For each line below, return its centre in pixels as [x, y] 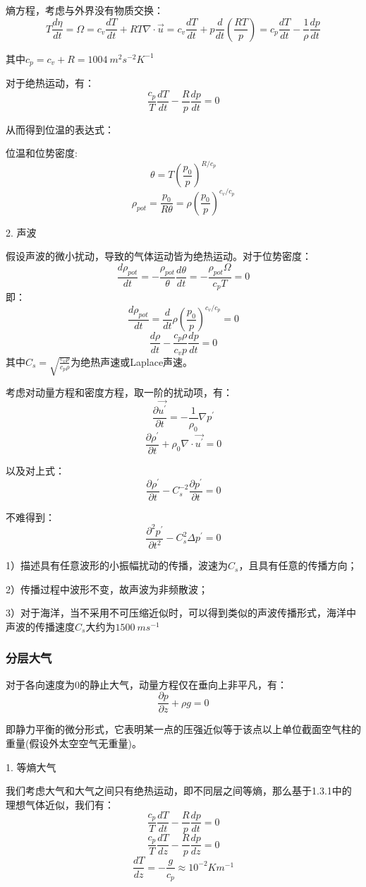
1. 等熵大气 [31, 767]
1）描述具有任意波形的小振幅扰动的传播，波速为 [117, 565]
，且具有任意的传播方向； [298, 565]
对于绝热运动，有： [50, 83]
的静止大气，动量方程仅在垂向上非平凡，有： [183, 684]
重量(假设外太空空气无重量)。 [74, 743]
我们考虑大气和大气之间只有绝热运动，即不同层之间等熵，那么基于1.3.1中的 [179, 791]
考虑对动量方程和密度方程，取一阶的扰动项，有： [119, 392]
